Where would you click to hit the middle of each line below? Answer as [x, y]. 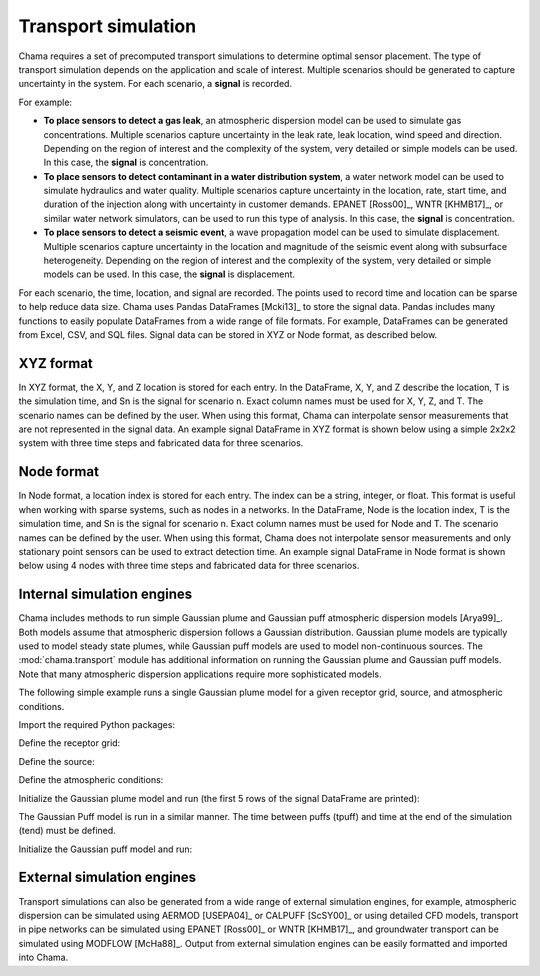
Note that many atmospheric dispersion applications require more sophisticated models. [200, 674]
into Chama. [43, 957]
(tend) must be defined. [67, 831]
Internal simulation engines [105, 594]
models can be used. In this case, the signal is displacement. [169, 274]
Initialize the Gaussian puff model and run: [105, 849]
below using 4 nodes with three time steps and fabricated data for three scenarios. [189, 566]
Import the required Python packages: [96, 724]
